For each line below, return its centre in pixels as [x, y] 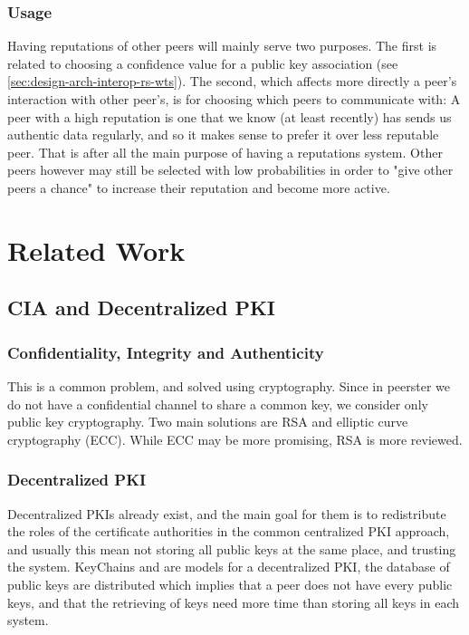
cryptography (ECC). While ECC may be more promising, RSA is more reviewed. [235, 439]
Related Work [96, 250]
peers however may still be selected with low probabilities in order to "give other [230, 170]
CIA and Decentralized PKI [141, 308]
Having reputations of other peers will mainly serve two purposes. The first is [222, 46]
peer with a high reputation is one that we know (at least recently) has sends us [230, 116]
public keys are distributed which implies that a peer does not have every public [230, 584]
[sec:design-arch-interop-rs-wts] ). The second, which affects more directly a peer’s [232, 81]
